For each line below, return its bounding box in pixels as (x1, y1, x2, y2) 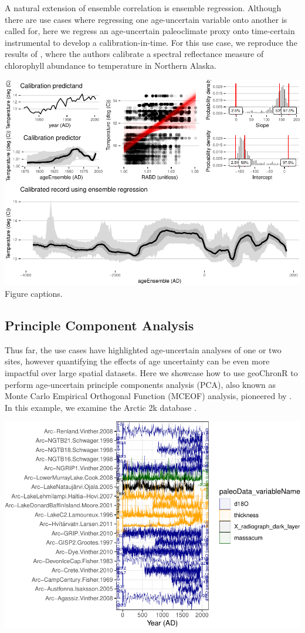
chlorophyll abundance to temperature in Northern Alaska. (5, 59, 216, 71)
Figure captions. (5, 287, 63, 299)
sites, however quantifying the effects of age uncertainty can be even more (5, 355, 270, 367)
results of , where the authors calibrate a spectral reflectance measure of (5, 48, 264, 60)
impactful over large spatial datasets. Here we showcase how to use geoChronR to (5, 366, 298, 379)
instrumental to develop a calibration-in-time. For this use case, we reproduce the (5, 36, 297, 48)
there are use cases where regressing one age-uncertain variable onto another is (5, 13, 287, 25)
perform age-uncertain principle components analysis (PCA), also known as (5, 378, 276, 390)
